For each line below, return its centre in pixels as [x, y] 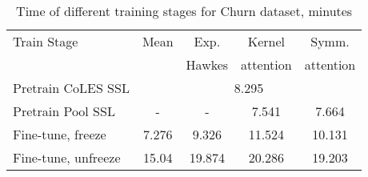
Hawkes [207, 64]
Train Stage [46, 41]
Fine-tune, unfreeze [67, 157]
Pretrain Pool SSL [64, 111]
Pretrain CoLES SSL [71, 88]
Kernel [266, 41]
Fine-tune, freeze [60, 134]
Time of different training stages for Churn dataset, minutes [184, 11]
